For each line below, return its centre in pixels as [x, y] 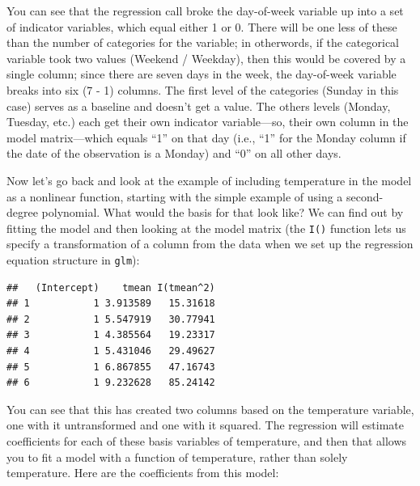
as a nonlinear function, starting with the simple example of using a [175, 196]
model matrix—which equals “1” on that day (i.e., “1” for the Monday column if [206, 137]
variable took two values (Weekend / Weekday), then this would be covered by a [206, 58]
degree [22, 212]
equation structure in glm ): [73, 259]
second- [365, 196]
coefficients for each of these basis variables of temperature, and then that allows [207, 440]
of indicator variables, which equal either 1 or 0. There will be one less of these [202, 26]
